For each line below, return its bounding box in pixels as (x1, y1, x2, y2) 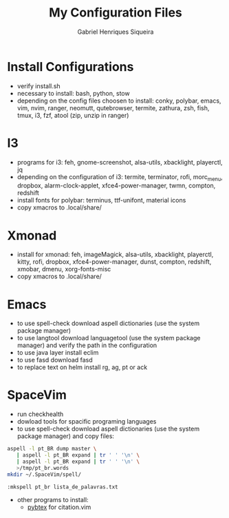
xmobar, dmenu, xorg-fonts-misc (17, 265, 111, 273)
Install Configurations (7, 59, 134, 74)
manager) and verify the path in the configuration (17, 341, 157, 349)
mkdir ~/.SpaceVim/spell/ (7, 470, 81, 478)
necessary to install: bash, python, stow (17, 89, 130, 97)
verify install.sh (17, 81, 61, 90)
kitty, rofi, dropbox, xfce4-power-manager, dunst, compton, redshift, (17, 258, 212, 266)
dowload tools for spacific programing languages (17, 417, 157, 426)
